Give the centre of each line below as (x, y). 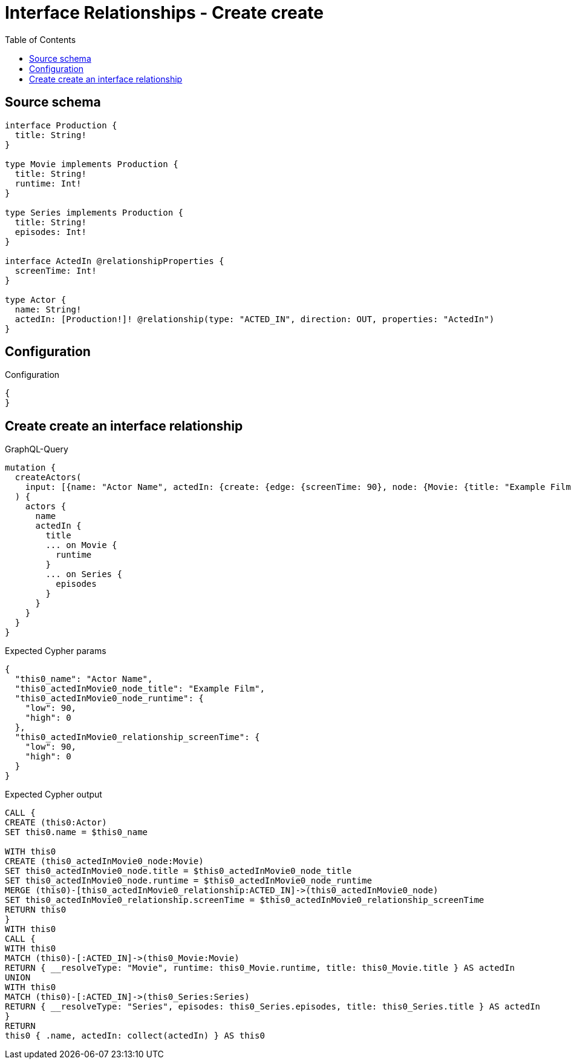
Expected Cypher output (54, 795)
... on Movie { (81, 545)
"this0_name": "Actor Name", (84, 679)
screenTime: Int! (56, 270)
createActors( (48, 477)
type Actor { (36, 299)
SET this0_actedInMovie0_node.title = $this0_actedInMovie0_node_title (178, 871)
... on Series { (84, 574)
